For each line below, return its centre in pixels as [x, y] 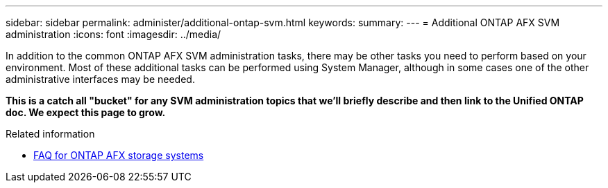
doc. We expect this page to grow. [86, 112]
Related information [50, 134]
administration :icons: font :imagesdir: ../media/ [113, 34]
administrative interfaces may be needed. [100, 79]
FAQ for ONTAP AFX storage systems [119, 155]
